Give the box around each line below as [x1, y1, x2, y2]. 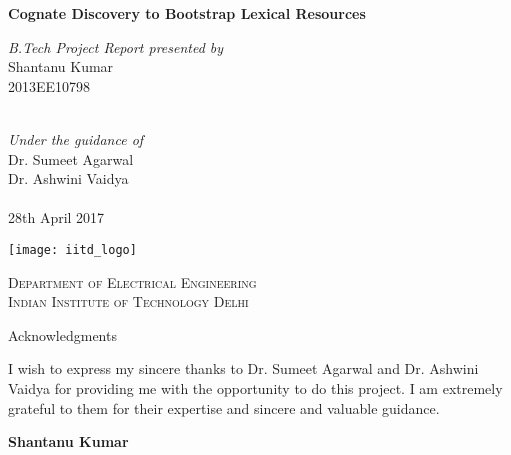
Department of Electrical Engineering [8, 271, 257, 292]
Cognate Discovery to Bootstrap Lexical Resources [8, 3, 366, 23]
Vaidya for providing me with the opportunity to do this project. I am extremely [8, 377, 503, 398]
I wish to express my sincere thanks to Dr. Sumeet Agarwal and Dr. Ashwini [8, 358, 479, 379]
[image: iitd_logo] [8, 242, 137, 257]
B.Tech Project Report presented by [8, 36, 224, 57]
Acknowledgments [8, 324, 117, 345]
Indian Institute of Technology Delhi [8, 291, 249, 312]
